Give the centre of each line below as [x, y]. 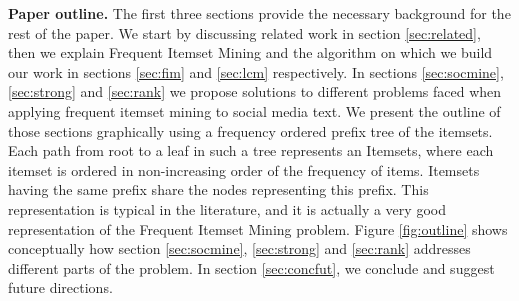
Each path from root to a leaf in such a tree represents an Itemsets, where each [251, 150]
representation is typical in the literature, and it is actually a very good [227, 208]
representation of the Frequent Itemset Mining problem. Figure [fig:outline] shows [258, 228]
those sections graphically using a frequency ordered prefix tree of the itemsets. [250, 130]
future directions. [60, 287]
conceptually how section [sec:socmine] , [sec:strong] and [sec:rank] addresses [239, 248]
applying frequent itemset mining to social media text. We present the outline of [254, 110]
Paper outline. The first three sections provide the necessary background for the [259, 13]
